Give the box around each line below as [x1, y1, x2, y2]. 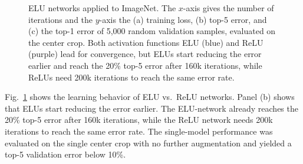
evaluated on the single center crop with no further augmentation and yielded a [5, 136, 292, 149]
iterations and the [28, 13, 93, 25]
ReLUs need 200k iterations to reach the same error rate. [28, 71, 235, 83]
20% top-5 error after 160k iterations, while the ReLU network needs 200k [5, 113, 273, 126]
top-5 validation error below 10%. [5, 148, 126, 160]
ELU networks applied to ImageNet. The [28, 2, 176, 14]
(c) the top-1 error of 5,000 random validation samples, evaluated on [28, 25, 276, 37]
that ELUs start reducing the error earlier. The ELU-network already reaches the [5, 102, 298, 114]
